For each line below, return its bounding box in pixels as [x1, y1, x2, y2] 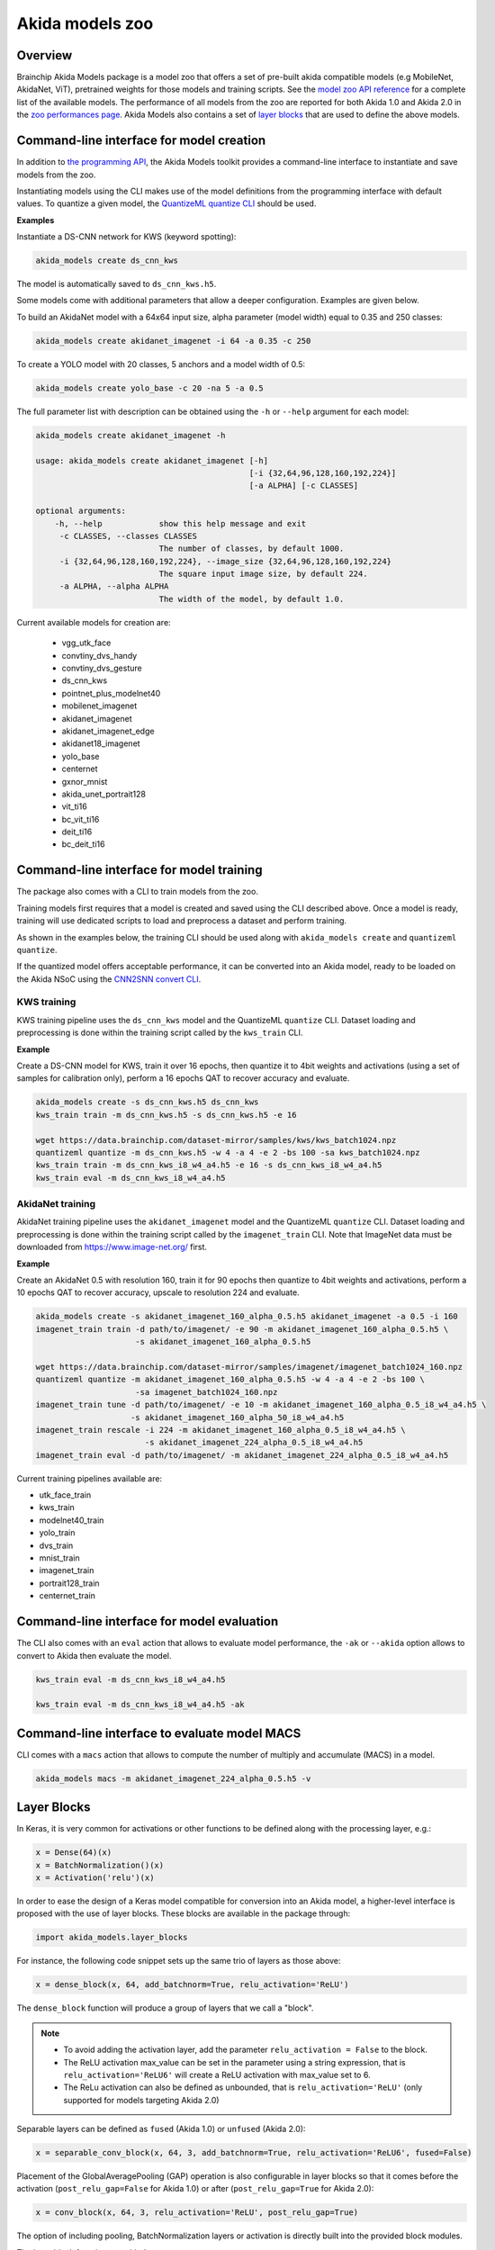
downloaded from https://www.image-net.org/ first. [16, 1242, 207, 1253]
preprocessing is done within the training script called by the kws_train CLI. [16, 1027, 303, 1039]
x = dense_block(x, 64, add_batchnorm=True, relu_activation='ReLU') [35, 1980, 349, 1990]
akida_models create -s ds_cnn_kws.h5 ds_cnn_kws [35, 1097, 259, 1107]
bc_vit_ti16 [61, 814, 100, 824]
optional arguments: [35, 506, 126, 517]
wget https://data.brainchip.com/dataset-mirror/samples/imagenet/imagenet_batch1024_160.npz [35, 1362, 463, 1372]
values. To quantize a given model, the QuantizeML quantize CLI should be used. [16, 198, 317, 209]
